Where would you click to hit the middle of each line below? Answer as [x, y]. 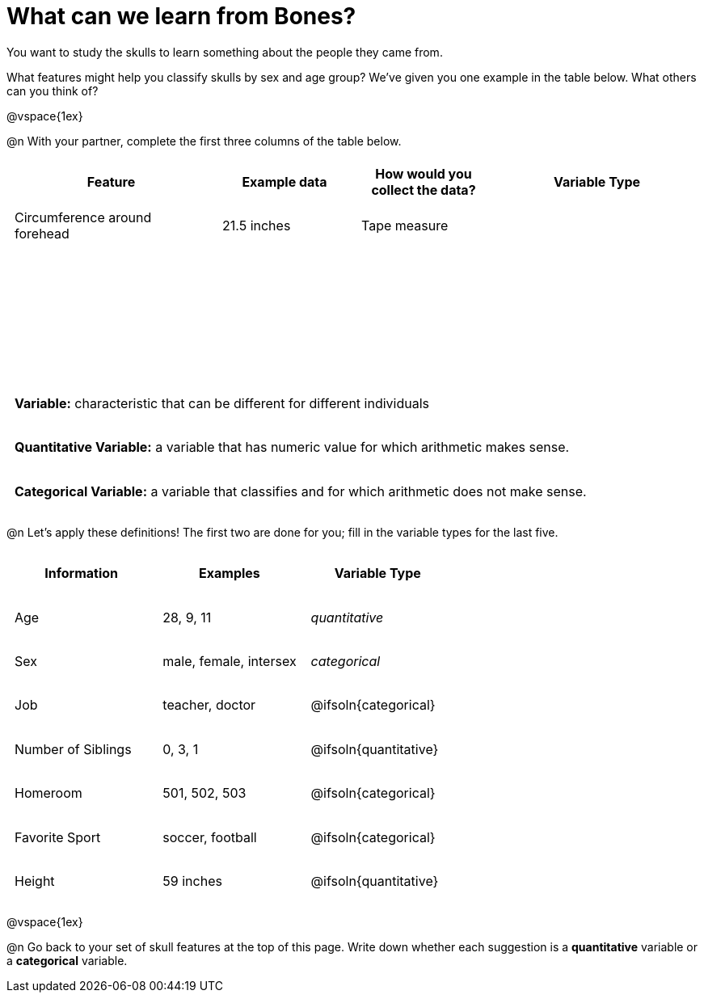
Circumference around [83, 218]
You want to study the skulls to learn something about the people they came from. [225, 52]
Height [35, 881]
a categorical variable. [67, 961]
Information [82, 573]
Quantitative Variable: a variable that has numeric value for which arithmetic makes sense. [292, 447]
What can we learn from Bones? [181, 16]
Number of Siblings [73, 749]
